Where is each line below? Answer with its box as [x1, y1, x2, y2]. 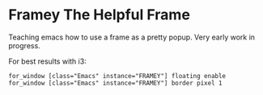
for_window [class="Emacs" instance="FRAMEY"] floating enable [8, 72, 227, 80]
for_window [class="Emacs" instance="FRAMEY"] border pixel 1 [8, 79, 223, 87]
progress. [8, 40, 40, 50]
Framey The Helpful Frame [8, 6, 190, 24]
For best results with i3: [8, 56, 87, 66]
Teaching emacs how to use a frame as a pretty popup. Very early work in [8, 32, 256, 42]
